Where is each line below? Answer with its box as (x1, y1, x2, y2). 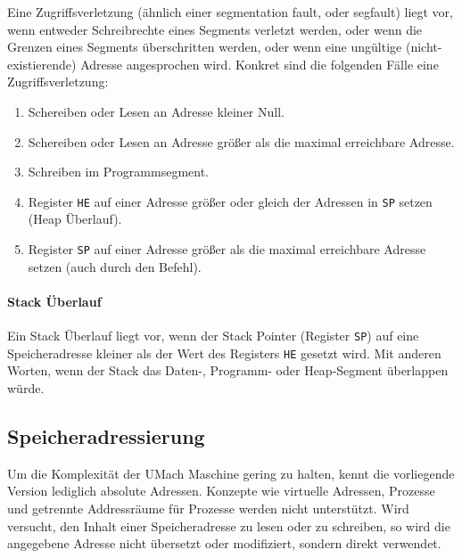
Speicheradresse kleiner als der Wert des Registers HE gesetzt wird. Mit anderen (7, 343, 441, 362)
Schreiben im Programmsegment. (28, 162, 210, 181)
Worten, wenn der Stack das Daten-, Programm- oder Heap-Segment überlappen (7, 361, 449, 380)
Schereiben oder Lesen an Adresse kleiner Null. (28, 102, 285, 120)
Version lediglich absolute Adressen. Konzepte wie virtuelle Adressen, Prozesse (7, 481, 435, 500)
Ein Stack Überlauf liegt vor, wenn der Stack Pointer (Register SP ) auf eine (7, 326, 419, 345)
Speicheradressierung (7, 422, 205, 449)
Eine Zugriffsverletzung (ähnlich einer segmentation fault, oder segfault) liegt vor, (7, 3, 453, 21)
